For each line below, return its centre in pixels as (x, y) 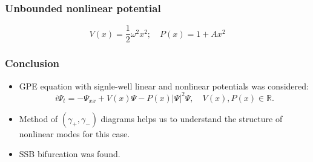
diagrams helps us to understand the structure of (192, 118)
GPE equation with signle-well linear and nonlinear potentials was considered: (164, 86)
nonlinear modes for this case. (74, 133)
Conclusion (32, 63)
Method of (38, 118)
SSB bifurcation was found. (70, 154)
